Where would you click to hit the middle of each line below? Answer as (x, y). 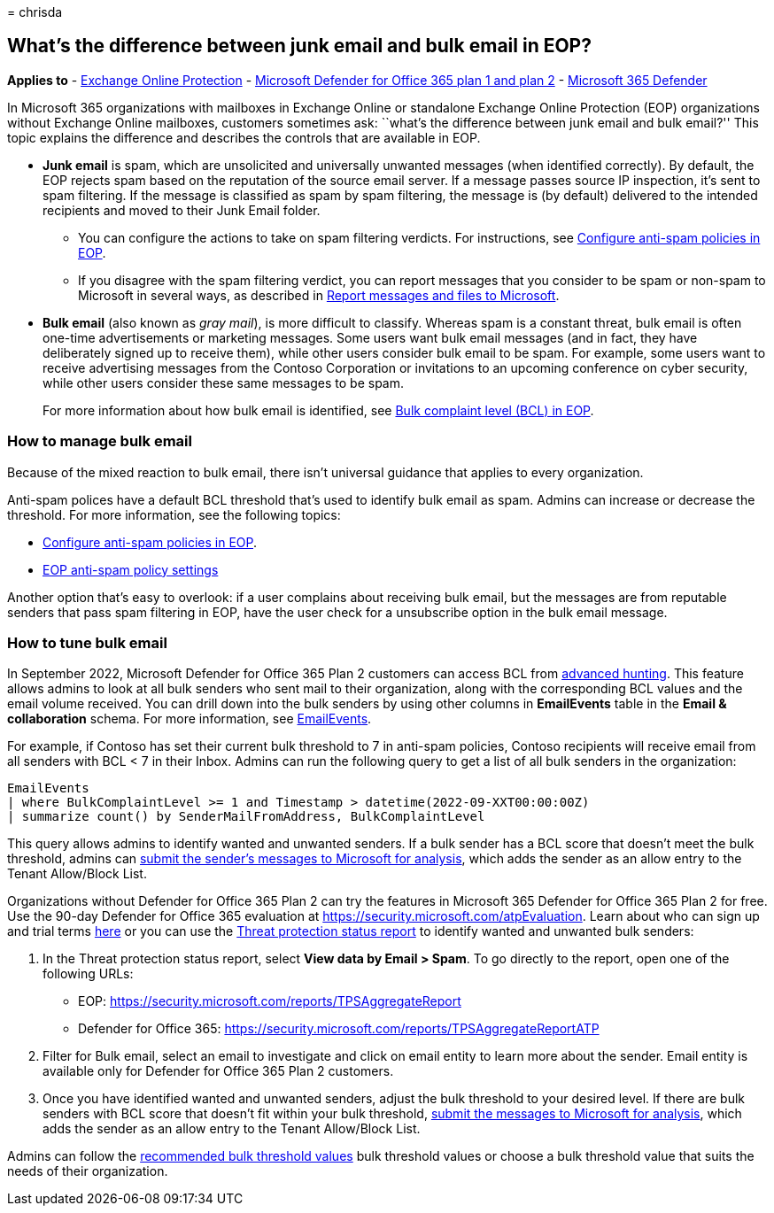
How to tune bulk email (87, 642)
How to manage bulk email (100, 441)
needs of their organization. (88, 1171)
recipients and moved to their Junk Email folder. (182, 210)
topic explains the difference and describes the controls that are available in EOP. (244, 137)
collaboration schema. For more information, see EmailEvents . (190, 719)
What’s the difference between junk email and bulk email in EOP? (299, 46)
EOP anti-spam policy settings (131, 569)
